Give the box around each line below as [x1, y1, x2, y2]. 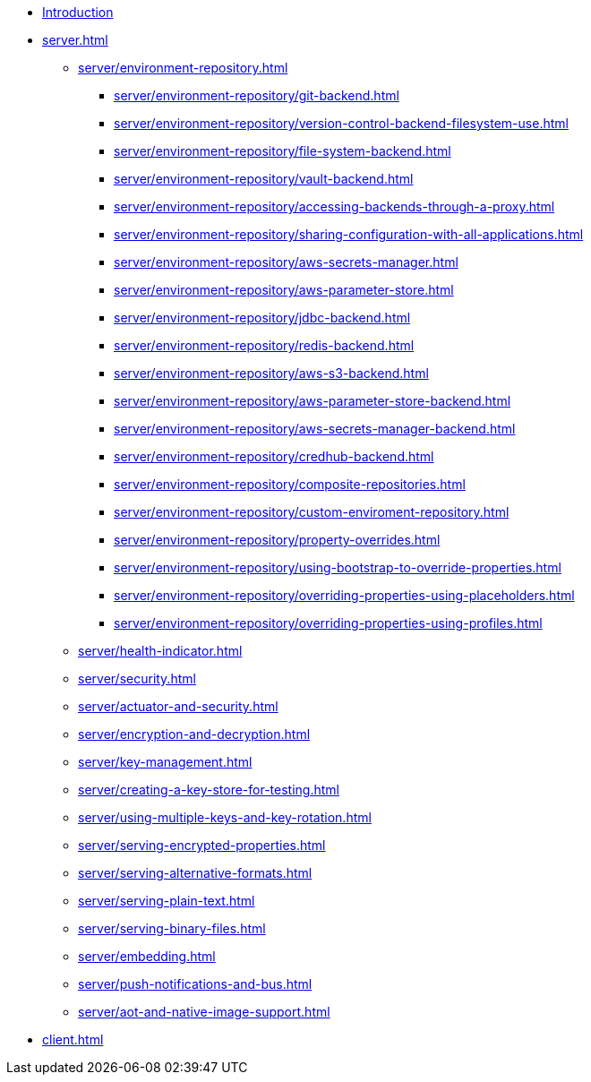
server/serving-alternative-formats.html [78, 865, 313, 880]
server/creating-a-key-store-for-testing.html [78, 782, 339, 797]
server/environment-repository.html [78, 60, 288, 75]
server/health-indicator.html [78, 643, 243, 658]
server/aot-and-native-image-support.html [78, 1004, 330, 1019]
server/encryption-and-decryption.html [78, 726, 311, 742]
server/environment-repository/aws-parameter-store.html [114, 282, 454, 297]
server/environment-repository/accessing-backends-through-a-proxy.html [114, 199, 555, 214]
